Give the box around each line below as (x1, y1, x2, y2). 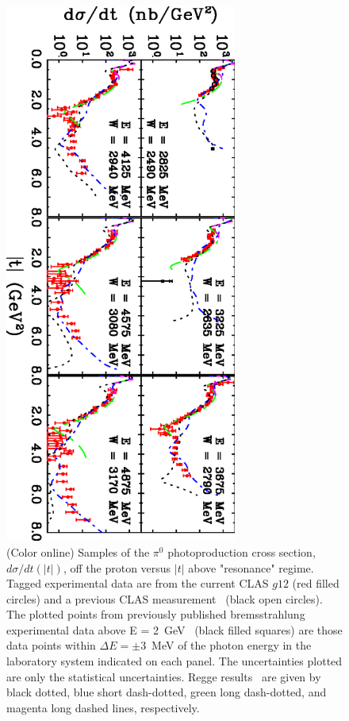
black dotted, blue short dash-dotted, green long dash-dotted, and (6, 684, 327, 700)
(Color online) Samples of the (6, 543, 150, 560)
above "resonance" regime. (188, 559, 314, 576)
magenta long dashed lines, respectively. (6, 699, 200, 715)
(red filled (292, 575, 339, 592)
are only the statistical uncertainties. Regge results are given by (6, 668, 321, 684)
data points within (6, 637, 96, 654)
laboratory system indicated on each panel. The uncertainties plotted (6, 653, 343, 669)
